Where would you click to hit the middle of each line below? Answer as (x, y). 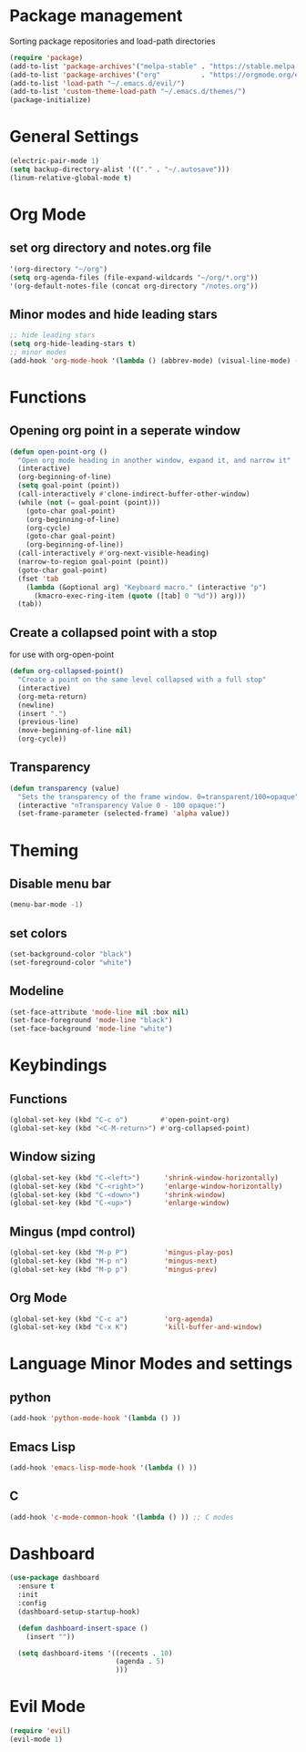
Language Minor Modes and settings (151, 1364)
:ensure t (36, 1586)
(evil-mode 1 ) (36, 1739)
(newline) (36, 705)
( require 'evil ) (40, 1731)
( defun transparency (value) (65, 788)
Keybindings (58, 1066)
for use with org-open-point (62, 655)
